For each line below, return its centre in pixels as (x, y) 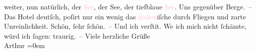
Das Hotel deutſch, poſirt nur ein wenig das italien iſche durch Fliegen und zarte (125, 16)
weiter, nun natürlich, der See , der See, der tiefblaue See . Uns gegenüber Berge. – (128, 6)
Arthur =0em (25, 45)
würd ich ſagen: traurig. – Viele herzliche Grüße (77, 35)
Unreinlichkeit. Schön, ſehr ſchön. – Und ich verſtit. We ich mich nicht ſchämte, (125, 26)
